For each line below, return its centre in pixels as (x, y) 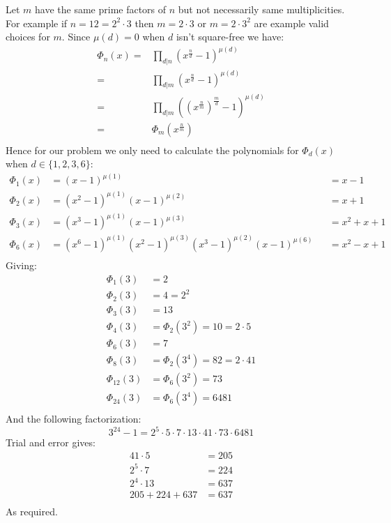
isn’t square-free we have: (230, 37)
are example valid (291, 23)
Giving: (21, 265)
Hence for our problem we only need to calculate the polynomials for (152, 150)
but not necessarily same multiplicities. (261, 9)
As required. (32, 511)
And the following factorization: (74, 419)
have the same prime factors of (101, 9)
